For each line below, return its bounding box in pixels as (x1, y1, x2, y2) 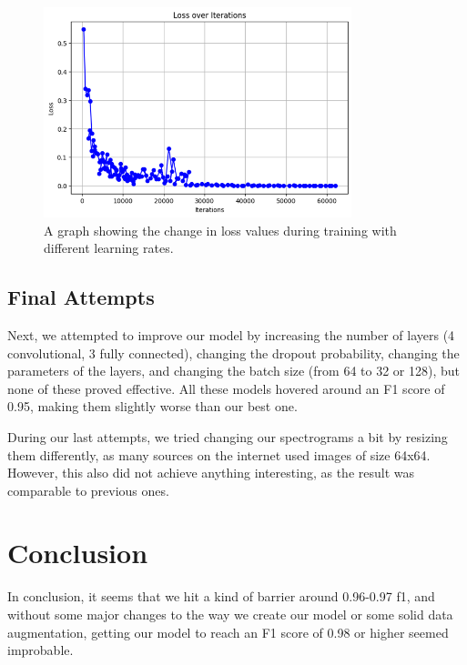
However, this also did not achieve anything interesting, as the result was (7, 463, 414, 482)
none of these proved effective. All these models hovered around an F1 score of (7, 378, 445, 398)
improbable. (7, 640, 74, 660)
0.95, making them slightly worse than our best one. (7, 397, 298, 416)
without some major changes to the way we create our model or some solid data (7, 605, 453, 624)
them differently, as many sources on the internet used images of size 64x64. (7, 445, 431, 464)
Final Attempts (7, 283, 155, 311)
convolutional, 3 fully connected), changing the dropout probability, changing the (7, 343, 460, 362)
